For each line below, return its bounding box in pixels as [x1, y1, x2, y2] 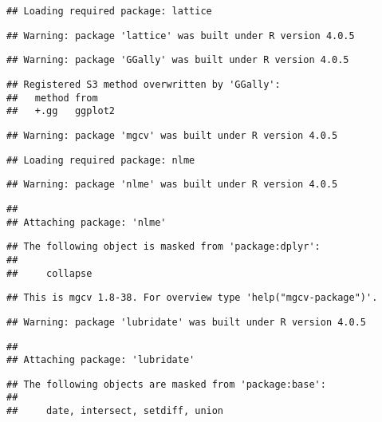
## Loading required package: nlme [6, 154, 195, 166]
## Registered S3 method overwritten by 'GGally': [6, 78, 281, 90]
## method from [6, 92, 98, 104]
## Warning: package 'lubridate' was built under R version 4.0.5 [6, 316, 367, 328]
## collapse [6, 267, 93, 279]
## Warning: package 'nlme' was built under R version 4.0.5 [6, 179, 338, 191]
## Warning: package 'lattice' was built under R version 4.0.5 [6, 30, 355, 41]
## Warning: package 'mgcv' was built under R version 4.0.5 [6, 129, 338, 141]
